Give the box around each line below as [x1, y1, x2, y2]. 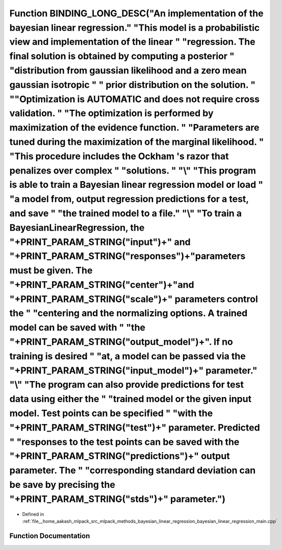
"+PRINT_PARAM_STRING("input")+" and [9, 236, 191, 247]
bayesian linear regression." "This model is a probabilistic [9, 22, 260, 33]
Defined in [22, 511, 44, 517]
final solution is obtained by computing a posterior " [9, 51, 235, 62]
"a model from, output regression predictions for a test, [9, 193, 249, 205]
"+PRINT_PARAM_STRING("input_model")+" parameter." [9, 365, 258, 376]
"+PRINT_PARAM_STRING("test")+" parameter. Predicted [9, 421, 260, 433]
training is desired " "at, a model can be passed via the [9, 350, 246, 362]
